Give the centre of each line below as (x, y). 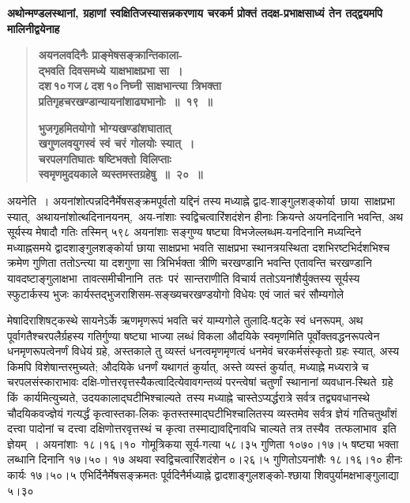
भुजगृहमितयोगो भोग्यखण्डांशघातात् (105, 128)
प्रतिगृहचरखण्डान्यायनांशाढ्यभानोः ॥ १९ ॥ (125, 101)
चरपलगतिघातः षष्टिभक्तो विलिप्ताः (105, 158)
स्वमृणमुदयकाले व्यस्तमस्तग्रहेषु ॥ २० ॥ (120, 174)
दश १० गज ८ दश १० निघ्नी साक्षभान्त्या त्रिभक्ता (130, 86)
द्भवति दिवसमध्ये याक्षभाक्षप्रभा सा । (111, 70)
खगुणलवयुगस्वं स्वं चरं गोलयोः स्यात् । (117, 143)
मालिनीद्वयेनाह (34, 28)
